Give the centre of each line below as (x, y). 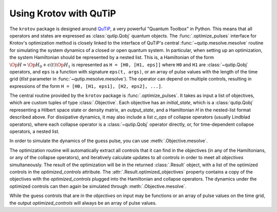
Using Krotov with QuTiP (63, 13)
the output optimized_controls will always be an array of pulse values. (83, 203)
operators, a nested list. (35, 131)
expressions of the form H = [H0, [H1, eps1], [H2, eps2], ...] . (86, 86)
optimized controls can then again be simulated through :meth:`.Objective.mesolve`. (98, 186)
